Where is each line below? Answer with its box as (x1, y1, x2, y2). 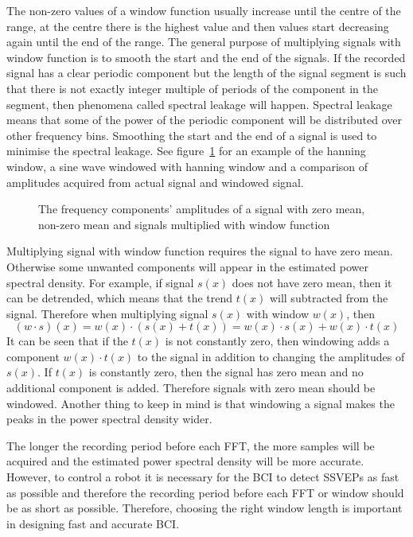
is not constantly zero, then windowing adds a (165, 333, 390, 349)
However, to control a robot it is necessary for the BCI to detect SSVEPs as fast (6, 469, 399, 485)
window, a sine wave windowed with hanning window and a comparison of (6, 158, 368, 174)
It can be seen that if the (6, 333, 128, 349)
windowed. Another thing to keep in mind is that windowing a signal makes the (6, 395, 395, 411)
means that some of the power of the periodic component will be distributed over (6, 111, 402, 128)
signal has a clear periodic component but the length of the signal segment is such (6, 64, 407, 81)
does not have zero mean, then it (232, 274, 392, 290)
